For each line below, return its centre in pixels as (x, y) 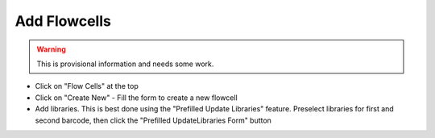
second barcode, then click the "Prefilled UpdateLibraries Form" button (153, 120)
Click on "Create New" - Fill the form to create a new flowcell (136, 98)
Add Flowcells (63, 21)
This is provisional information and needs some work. (125, 64)
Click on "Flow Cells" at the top (87, 86)
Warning (51, 49)
